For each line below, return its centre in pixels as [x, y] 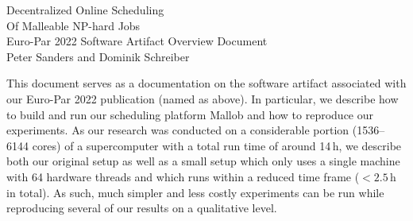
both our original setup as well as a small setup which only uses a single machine [203, 161]
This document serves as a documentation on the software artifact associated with [206, 83]
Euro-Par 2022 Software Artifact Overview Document [137, 41]
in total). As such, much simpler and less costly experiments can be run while [195, 192]
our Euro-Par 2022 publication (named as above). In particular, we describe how [203, 98]
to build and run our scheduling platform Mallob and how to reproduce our [190, 114]
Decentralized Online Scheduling [85, 10]
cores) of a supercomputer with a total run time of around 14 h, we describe [217, 145]
